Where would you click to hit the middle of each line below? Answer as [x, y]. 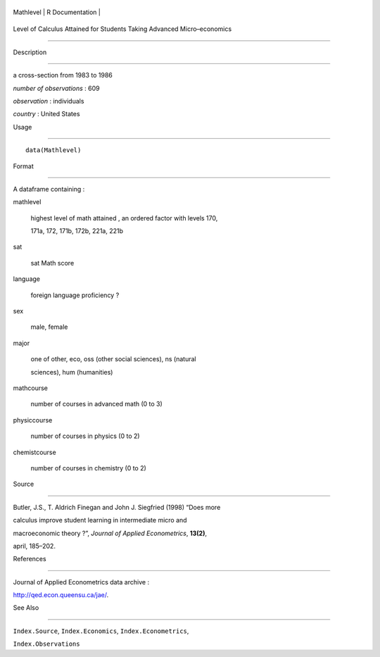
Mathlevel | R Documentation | [57, 12]
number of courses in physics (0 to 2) [85, 436]
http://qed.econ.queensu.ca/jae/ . [61, 595]
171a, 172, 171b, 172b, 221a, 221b [77, 231]
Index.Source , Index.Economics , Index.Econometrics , [101, 631]
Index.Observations [46, 644]
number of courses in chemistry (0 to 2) [89, 468]
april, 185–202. [34, 546]
